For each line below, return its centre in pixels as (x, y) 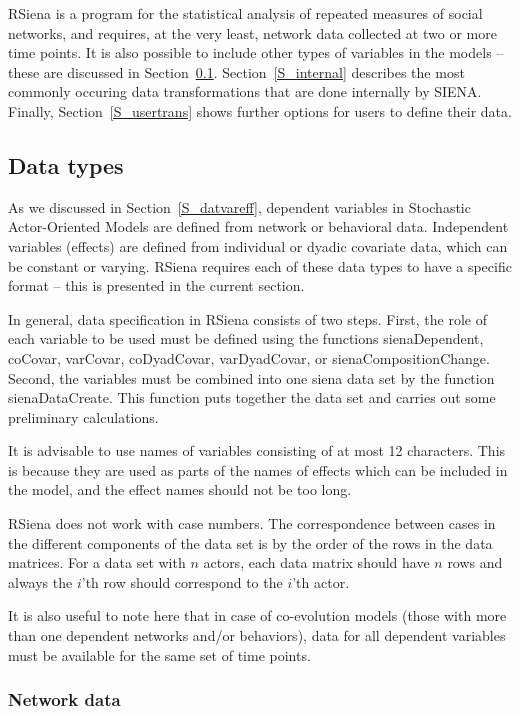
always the (40, 581)
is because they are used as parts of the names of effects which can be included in (258, 469)
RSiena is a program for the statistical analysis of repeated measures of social (245, 13)
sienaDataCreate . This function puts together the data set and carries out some (252, 397)
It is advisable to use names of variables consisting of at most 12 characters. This (257, 450)
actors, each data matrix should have (316, 562)
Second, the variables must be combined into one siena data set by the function (251, 377)
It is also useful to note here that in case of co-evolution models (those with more (257, 615)
